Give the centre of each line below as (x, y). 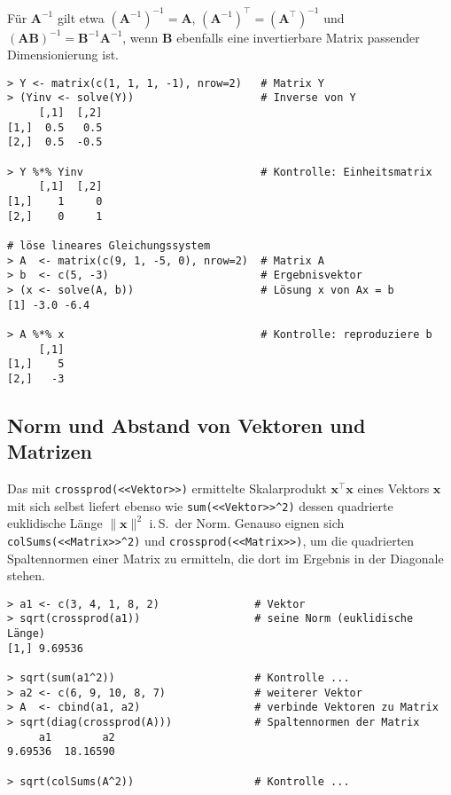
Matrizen (50, 451)
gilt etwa (81, 17)
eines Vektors (393, 488)
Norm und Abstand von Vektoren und (187, 425)
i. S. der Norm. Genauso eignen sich (247, 523)
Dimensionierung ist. (63, 55)
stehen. (26, 575)
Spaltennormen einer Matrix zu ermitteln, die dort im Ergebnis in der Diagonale (225, 558)
